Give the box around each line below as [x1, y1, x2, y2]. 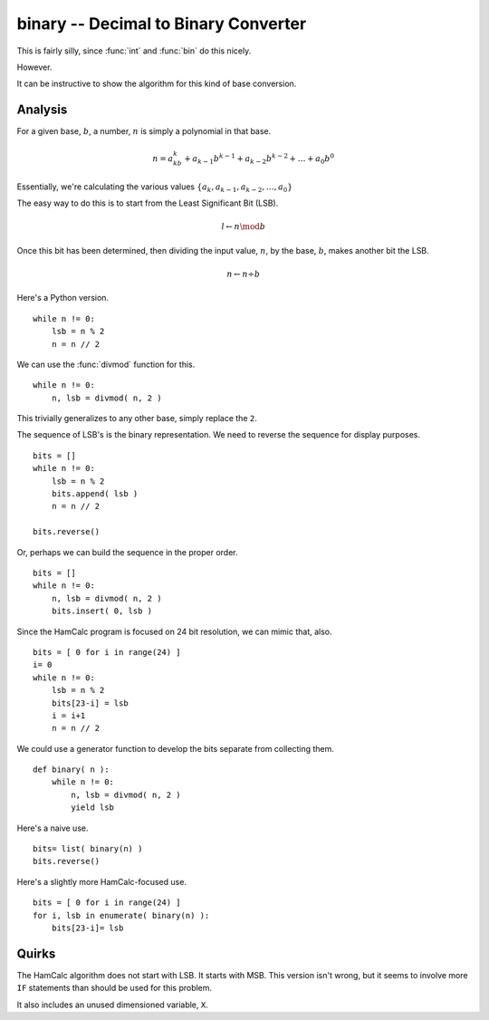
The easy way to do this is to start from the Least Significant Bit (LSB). [16, 197, 279, 208]
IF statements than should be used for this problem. [16, 983, 213, 994]
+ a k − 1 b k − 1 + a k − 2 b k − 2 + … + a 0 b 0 [184, 152, 335, 167]
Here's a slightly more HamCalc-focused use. [16, 876, 187, 887]
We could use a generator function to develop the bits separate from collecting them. [16, 743, 334, 754]
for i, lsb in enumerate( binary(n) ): [33, 910, 210, 920]
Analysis [16, 102, 68, 118]
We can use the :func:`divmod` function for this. [16, 359, 196, 370]
